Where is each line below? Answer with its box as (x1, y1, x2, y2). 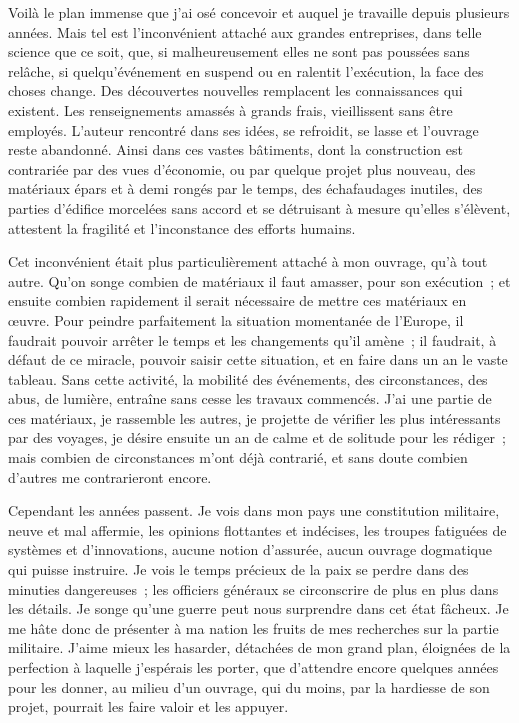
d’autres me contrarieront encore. (8, 466, 212, 487)
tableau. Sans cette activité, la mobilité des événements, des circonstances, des (8, 368, 488, 389)
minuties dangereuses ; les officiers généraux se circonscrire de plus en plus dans (8, 578, 499, 599)
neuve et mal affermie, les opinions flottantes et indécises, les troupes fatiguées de (8, 519, 507, 540)
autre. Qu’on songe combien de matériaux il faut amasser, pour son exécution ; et (8, 270, 511, 291)
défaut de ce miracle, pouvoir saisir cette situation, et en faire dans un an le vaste (8, 349, 508, 370)
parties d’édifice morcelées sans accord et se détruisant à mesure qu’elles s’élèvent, (8, 197, 511, 218)
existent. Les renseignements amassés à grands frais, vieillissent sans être (8, 99, 453, 120)
